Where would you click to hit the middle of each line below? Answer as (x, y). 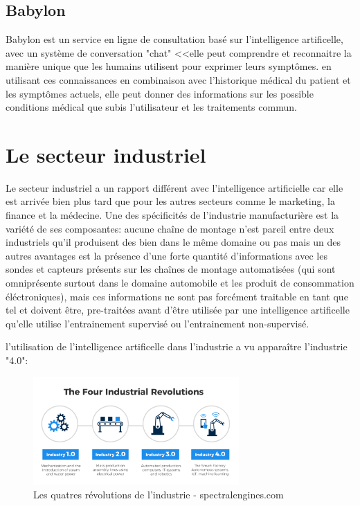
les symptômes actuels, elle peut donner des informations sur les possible (160, 93)
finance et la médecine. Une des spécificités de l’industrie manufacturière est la (172, 215)
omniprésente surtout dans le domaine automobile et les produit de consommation (180, 283)
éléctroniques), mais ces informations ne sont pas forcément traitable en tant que (177, 296)
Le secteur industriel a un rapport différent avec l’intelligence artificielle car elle (174, 187)
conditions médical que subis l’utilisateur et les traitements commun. (151, 107)
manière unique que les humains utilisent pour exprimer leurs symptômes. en (169, 66)
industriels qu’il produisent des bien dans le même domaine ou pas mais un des (173, 242)
